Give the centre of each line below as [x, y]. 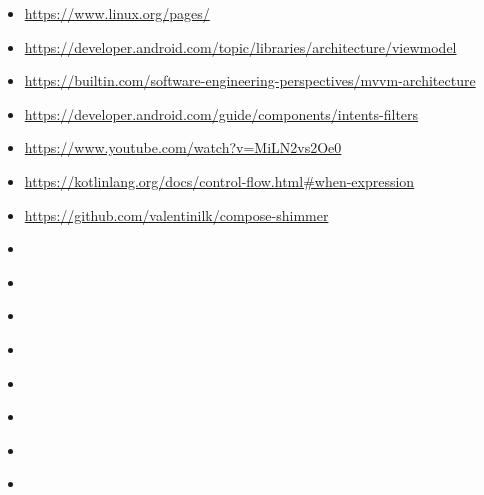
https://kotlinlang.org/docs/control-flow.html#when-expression [219, 180]
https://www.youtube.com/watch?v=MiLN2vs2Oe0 [183, 147]
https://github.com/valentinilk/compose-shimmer [176, 214]
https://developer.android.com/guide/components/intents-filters [221, 113]
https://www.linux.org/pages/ [117, 13]
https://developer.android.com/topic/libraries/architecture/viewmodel [240, 46]
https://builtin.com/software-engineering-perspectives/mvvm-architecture [250, 80]
